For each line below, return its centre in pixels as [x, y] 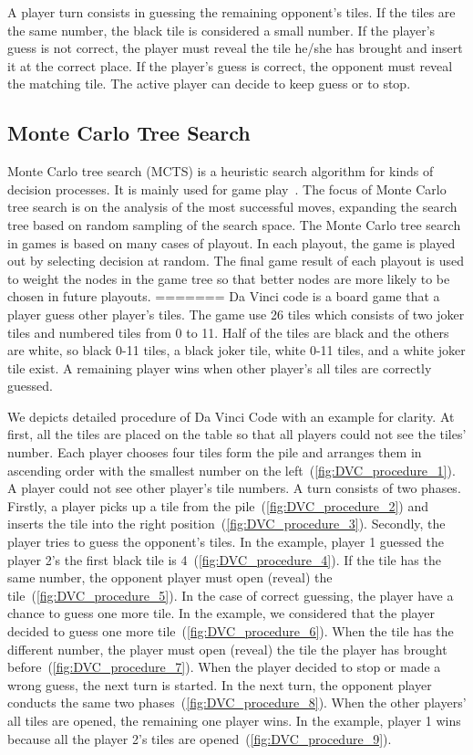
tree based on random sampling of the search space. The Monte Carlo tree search [234, 224]
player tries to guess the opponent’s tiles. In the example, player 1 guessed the [226, 542]
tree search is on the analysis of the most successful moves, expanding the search [232, 207]
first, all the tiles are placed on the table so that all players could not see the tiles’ [237, 434]
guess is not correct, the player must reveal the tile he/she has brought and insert [235, 48]
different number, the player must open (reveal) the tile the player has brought [227, 649]
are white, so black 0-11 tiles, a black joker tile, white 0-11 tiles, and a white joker [236, 350]
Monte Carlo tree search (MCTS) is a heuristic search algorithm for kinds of [221, 171]
